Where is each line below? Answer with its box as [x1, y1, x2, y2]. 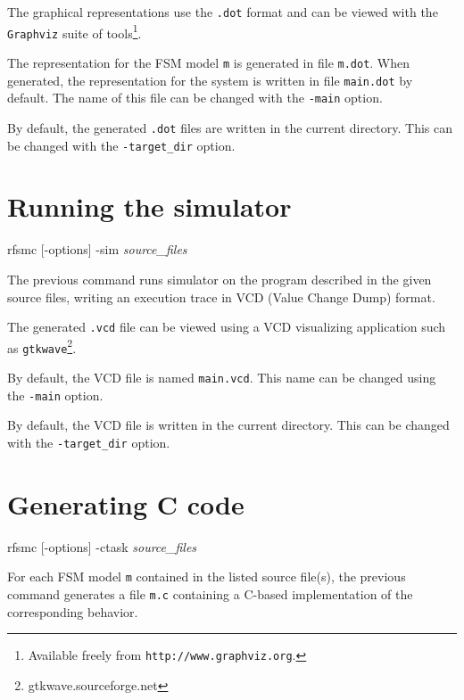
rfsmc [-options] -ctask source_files [7, 537, 197, 556]
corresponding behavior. [7, 602, 138, 621]
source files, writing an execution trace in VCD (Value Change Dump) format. [7, 287, 435, 306]
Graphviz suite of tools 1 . [7, 21, 142, 42]
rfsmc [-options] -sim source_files [7, 240, 187, 259]
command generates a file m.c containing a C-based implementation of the [7, 585, 413, 604]
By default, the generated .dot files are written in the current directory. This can [7, 118, 453, 136]
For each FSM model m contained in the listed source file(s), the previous [7, 567, 406, 586]
